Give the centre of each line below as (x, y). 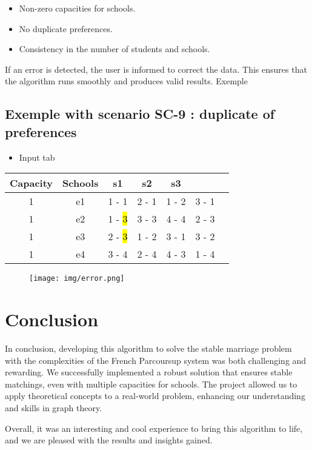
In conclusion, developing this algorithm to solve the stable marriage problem (148, 348)
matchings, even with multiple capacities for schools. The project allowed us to (151, 384)
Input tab (37, 157)
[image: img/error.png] (77, 279)
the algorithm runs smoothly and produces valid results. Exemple (126, 81)
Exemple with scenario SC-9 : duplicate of (140, 114)
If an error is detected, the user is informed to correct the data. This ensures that (156, 69)
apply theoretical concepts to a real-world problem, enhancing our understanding (155, 396)
